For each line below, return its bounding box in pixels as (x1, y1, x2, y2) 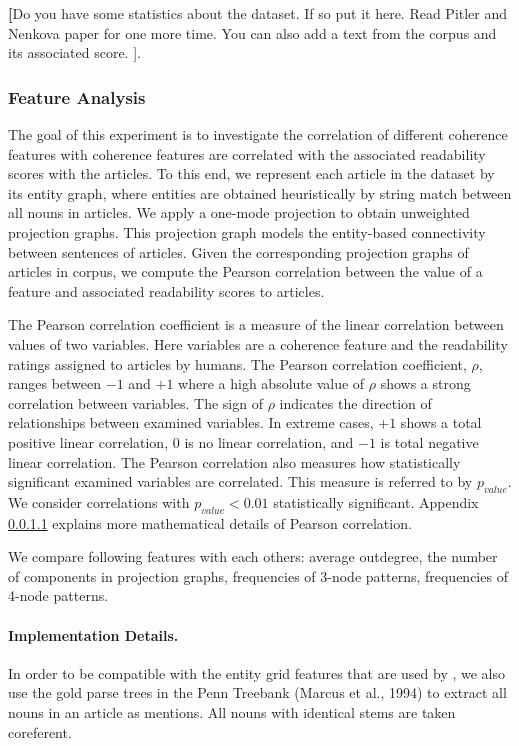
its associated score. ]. (8, 42, 141, 63)
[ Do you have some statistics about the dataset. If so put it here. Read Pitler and (8, 3, 508, 23)
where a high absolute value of (178, 373, 365, 394)
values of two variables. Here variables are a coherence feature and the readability (8, 333, 508, 354)
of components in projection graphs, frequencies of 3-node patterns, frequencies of (8, 565, 508, 586)
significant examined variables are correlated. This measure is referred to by (8, 471, 473, 492)
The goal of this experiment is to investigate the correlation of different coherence (8, 124, 508, 144)
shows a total (400, 412, 482, 433)
